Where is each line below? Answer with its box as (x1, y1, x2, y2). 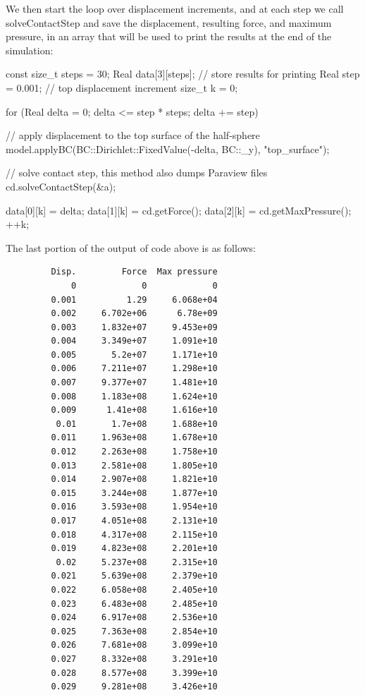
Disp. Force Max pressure (51, 267, 218, 277)
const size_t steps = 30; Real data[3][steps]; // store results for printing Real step (6, 66, 360, 81)
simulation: (6, 42, 54, 57)
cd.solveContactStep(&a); (6, 179, 116, 193)
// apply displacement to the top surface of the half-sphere (6, 128, 260, 143)
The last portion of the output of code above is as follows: (6, 240, 256, 255)
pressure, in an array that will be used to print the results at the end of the (6, 29, 332, 44)
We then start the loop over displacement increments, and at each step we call (6, 1, 344, 16)
